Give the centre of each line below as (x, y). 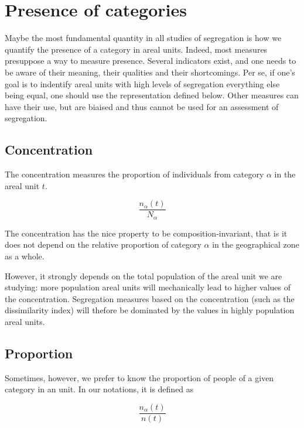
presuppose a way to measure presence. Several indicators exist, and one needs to (151, 61)
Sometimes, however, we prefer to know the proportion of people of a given (139, 377)
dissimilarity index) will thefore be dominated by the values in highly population (150, 310)
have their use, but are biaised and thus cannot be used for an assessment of (142, 106)
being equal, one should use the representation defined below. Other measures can (152, 95)
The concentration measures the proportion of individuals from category (134, 174)
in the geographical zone (256, 244)
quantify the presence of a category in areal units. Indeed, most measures (136, 49)
